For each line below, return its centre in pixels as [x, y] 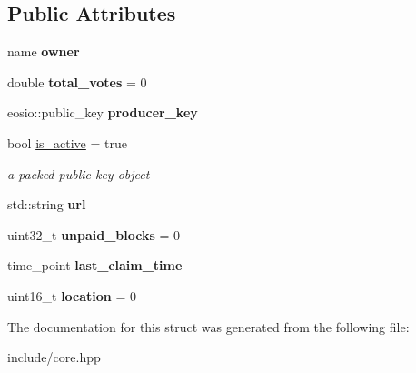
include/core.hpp [54, 357]
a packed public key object [79, 173]
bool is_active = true [67, 142]
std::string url [47, 204]
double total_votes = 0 [77, 81]
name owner [44, 51]
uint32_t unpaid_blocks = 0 [94, 234]
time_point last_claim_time [95, 265]
